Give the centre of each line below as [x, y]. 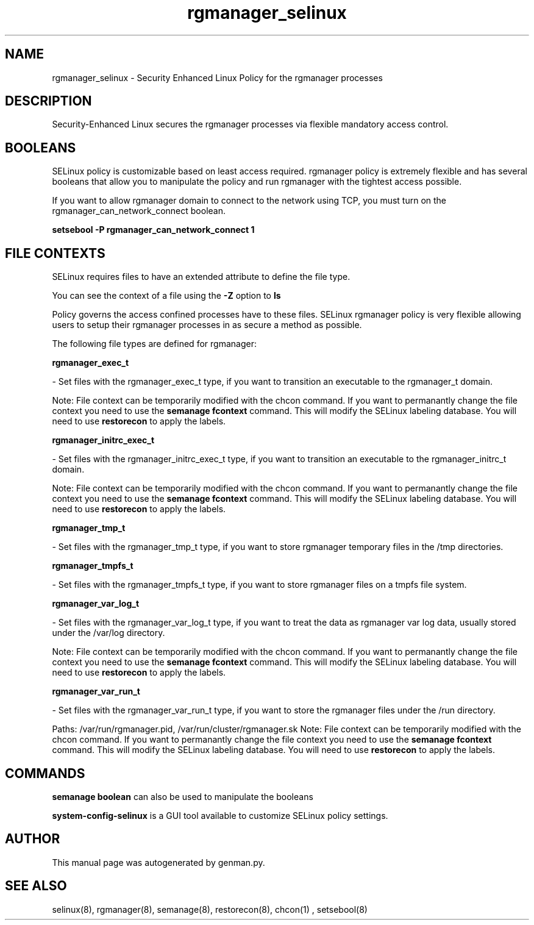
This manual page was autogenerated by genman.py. [158, 862]
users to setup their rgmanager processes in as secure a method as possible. [207, 325]
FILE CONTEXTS [55, 253]
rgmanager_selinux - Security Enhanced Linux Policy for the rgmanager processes [217, 77]
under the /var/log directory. [109, 633]
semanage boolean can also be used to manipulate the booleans [183, 796]
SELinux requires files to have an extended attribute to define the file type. [201, 277]
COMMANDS [45, 773]
